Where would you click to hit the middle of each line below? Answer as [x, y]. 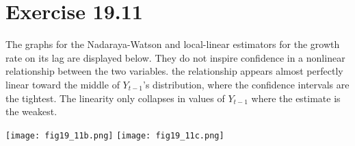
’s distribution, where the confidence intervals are [246, 84]
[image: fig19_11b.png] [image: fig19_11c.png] [115, 135]
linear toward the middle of [63, 84]
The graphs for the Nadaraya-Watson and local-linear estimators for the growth [173, 44]
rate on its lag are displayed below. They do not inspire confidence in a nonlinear [175, 57]
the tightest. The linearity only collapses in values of [115, 98]
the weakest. [31, 111]
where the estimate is [296, 98]
